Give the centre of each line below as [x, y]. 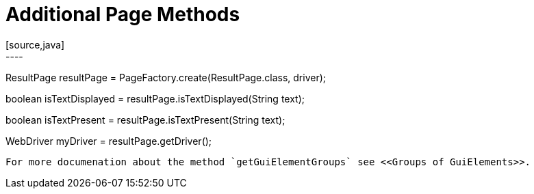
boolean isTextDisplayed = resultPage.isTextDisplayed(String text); [155, 98]
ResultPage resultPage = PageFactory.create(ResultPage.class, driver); [166, 77]
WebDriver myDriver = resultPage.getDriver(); [109, 141]
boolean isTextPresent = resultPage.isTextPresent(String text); [145, 120]
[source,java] [35, 44]
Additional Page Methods [123, 14]
